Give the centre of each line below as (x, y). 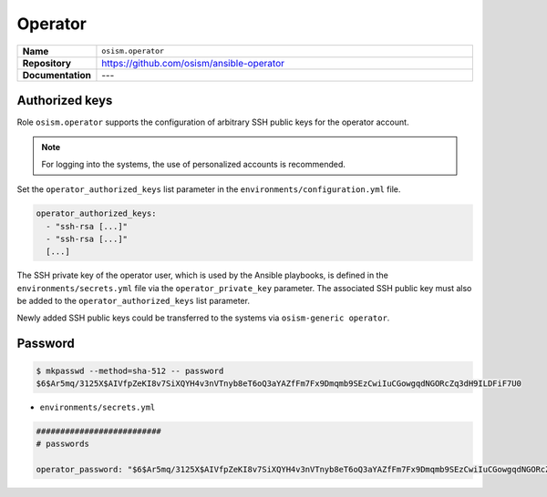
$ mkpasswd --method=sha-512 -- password (130, 370)
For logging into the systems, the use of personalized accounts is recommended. (194, 164)
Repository (47, 63)
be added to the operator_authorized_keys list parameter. (134, 301)
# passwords (63, 444)
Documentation (57, 75)
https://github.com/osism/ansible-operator (193, 63)
